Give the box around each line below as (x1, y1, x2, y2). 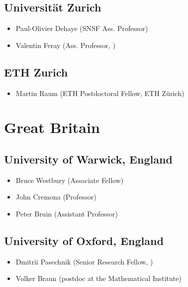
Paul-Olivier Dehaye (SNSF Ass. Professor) (15, 23, 148, 33)
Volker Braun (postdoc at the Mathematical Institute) (15, 273, 182, 283)
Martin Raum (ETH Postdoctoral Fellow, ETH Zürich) (15, 87, 185, 98)
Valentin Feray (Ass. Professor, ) (15, 39, 116, 50)
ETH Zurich (4, 64, 68, 79)
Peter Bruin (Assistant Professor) (15, 208, 118, 218)
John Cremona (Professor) (15, 191, 97, 202)
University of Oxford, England (4, 232, 164, 248)
